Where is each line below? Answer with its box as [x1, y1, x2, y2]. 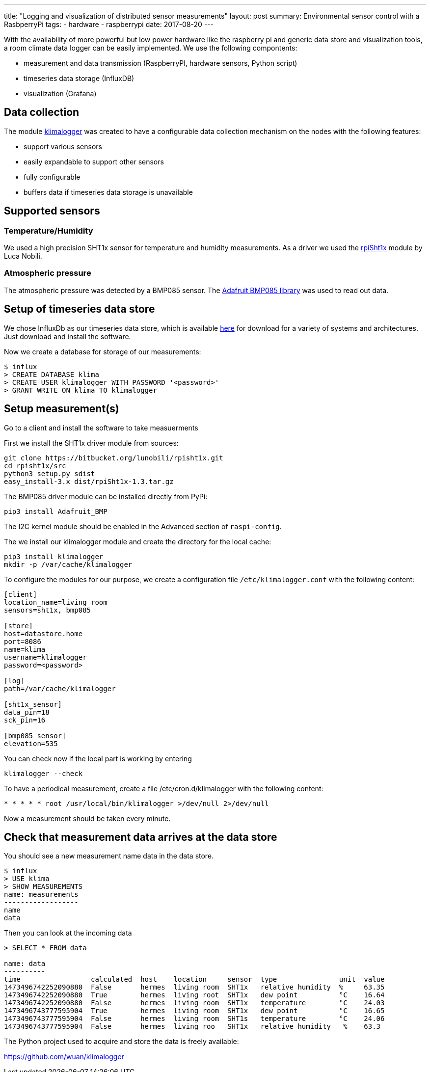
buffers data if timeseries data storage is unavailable [24, 188, 193, 196]
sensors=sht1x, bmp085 [4, 606, 91, 614]
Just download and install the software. [4, 332, 131, 341]
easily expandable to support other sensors [24, 157, 164, 166]
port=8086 [4, 637, 41, 645]
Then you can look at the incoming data [4, 929, 132, 938]
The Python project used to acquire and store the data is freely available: [4, 1037, 239, 1046]
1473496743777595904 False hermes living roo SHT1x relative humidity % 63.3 [4, 1022, 381, 1031]
